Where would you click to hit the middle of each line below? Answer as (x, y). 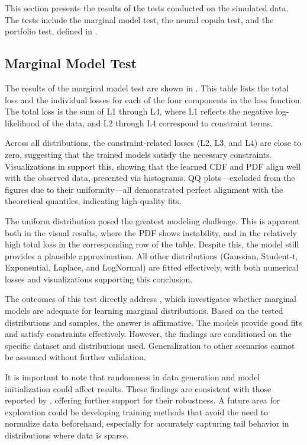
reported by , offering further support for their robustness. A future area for (143, 400)
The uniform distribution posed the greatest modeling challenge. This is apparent (152, 220)
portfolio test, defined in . (51, 31)
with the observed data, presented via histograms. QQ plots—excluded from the (150, 178)
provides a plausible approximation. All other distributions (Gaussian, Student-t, (151, 255)
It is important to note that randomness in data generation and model (133, 377)
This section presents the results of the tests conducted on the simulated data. (147, 8)
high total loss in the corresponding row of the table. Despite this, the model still (152, 244)
